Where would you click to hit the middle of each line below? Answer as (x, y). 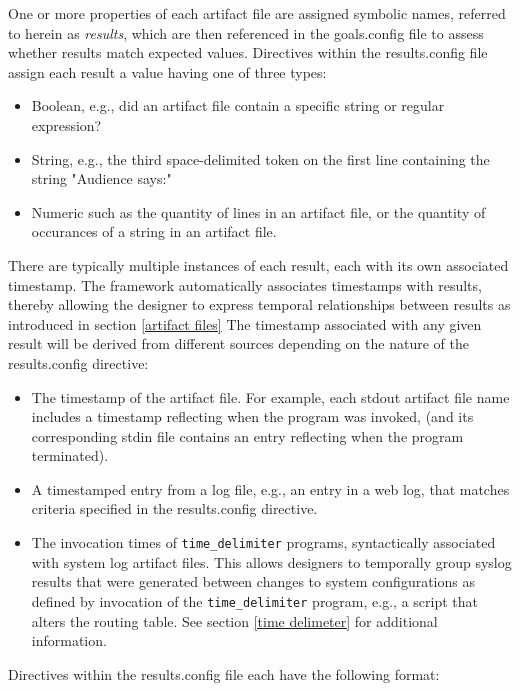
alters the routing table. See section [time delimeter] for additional (234, 620)
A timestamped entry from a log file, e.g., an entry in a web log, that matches (270, 488)
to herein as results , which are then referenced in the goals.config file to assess (246, 32)
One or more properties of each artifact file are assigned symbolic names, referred (257, 13)
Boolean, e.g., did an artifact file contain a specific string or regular (238, 105)
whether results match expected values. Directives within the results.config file (248, 52)
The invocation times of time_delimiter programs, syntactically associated (263, 542)
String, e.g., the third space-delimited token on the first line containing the (260, 158)
